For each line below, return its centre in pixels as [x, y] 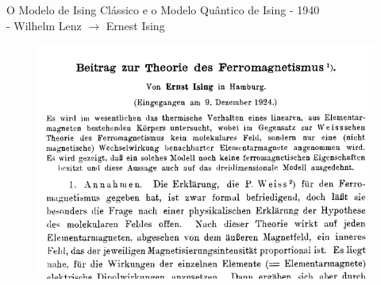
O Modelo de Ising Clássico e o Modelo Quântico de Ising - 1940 [163, 10]
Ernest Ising [135, 25]
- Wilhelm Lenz [44, 25]
